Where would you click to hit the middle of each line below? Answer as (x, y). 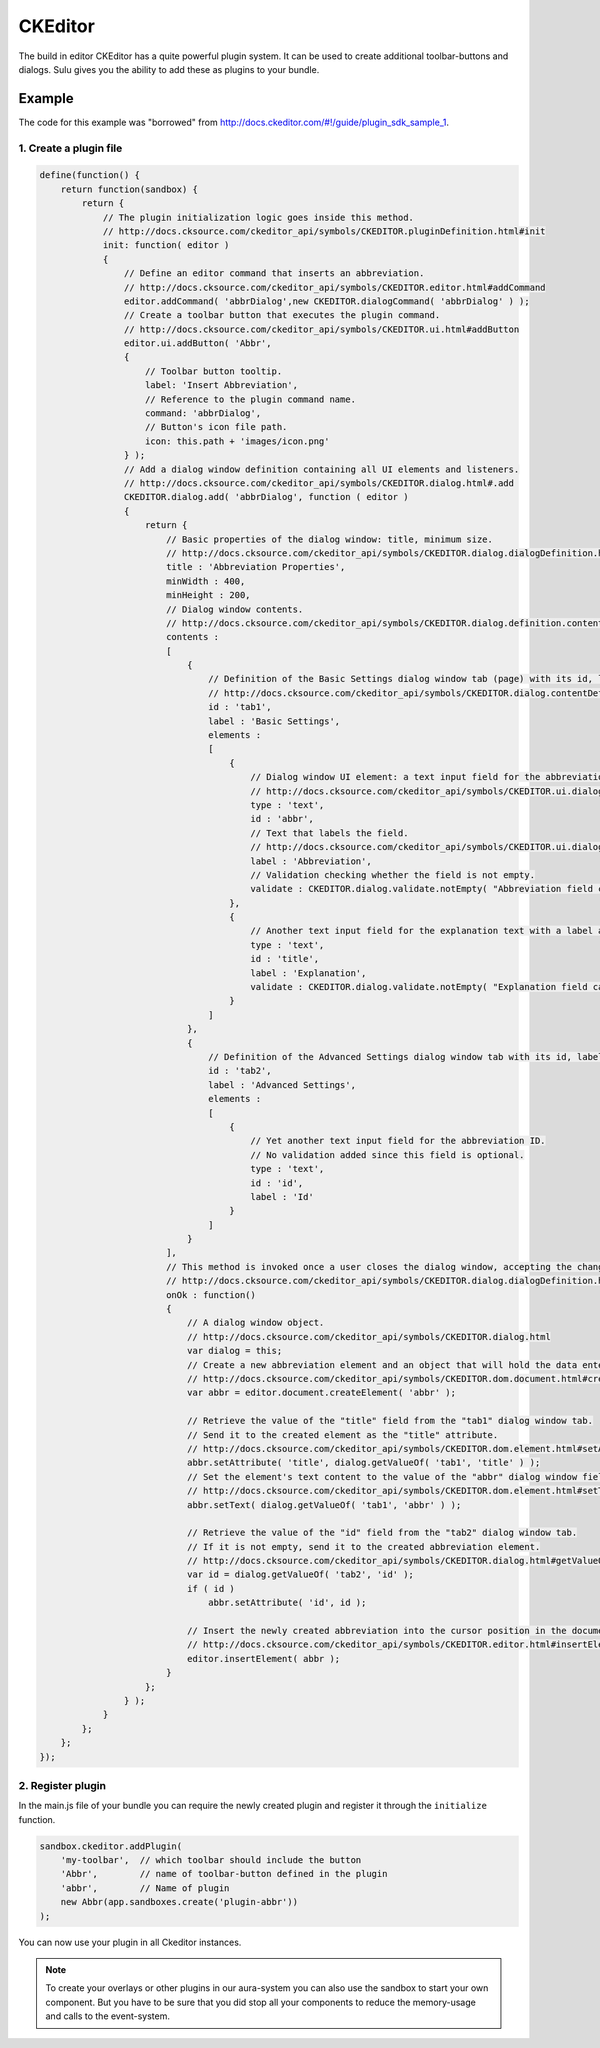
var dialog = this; (234, 1351)
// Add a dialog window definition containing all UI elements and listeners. (321, 469)
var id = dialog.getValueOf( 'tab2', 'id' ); (300, 1574)
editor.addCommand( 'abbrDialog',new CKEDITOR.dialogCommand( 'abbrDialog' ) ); (326, 301)
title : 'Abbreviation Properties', (255, 567)
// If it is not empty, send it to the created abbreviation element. (363, 1546)
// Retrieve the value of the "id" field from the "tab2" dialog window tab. (382, 1533)
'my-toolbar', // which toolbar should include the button (211, 1860)
